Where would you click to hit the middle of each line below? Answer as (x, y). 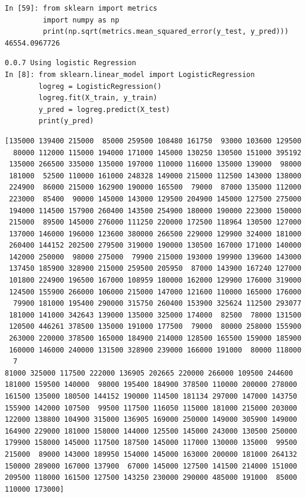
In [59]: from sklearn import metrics (81, 8)
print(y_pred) (66, 121)
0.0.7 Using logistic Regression (70, 63)
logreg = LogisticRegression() (100, 86)
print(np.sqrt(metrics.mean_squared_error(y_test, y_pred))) (166, 32)
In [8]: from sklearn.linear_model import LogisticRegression (130, 74)
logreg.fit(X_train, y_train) (98, 98)
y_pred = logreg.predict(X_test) (104, 109)
